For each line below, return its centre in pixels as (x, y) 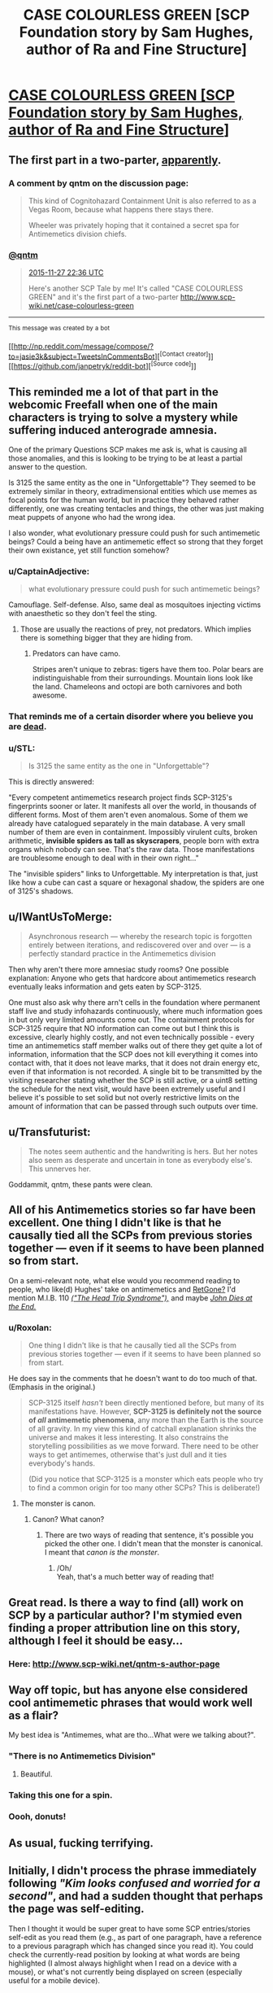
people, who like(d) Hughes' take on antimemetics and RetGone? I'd (122, 1289)
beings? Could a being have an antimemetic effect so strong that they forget (136, 541)
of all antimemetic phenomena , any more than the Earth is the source (146, 1420)
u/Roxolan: (30, 1327)
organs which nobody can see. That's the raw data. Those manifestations (132, 850)
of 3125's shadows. (41, 891)
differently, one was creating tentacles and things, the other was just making (136, 508)
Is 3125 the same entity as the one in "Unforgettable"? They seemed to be (132, 483)
